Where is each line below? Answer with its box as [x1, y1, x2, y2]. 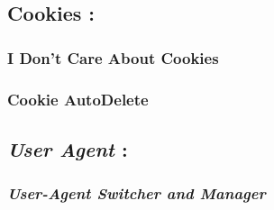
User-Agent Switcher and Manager [7, 182, 266, 205]
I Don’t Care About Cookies [7, 46, 219, 68]
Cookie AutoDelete [7, 87, 149, 110]
